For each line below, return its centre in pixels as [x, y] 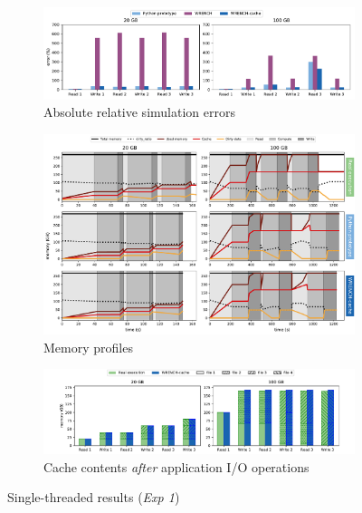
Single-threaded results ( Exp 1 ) [94, 497]
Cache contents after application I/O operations [176, 466]
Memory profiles [88, 347]
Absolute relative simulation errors [139, 112]
